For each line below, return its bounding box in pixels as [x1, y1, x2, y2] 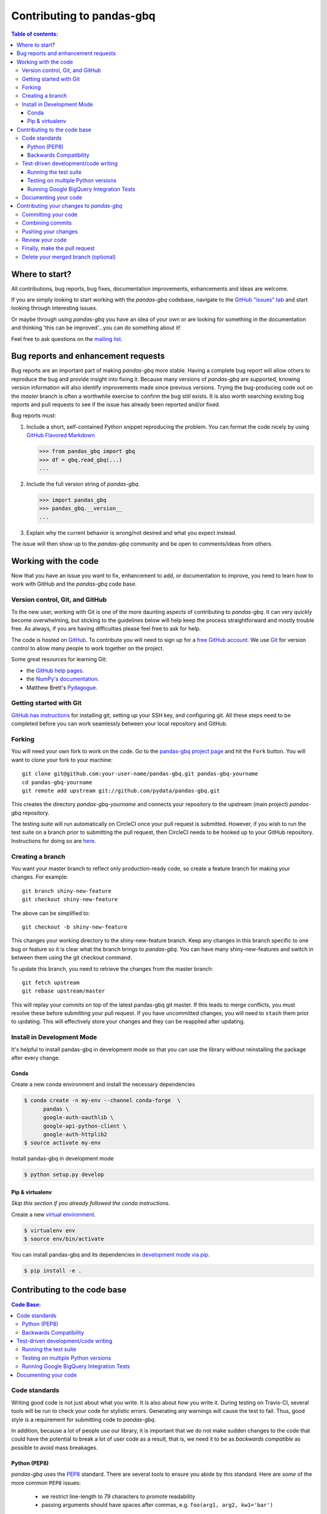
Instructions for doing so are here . [11, 837, 96, 844]
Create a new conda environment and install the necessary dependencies [11, 1081, 195, 1088]
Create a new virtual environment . [11, 1211, 96, 1218]
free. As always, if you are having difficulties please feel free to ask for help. [11, 625, 201, 632]
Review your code [22, 236, 67, 243]
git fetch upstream [22, 979, 80, 986]
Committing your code [22, 211, 78, 218]
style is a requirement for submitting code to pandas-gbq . [11, 1416, 156, 1423]
